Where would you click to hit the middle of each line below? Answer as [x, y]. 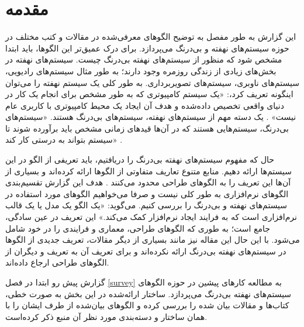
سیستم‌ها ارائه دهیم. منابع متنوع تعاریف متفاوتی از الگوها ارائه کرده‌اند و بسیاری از [149, 171]
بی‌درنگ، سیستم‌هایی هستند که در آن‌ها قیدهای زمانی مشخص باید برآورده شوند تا [147, 128]
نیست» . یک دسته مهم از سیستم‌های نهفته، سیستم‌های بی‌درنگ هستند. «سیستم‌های [151, 117]
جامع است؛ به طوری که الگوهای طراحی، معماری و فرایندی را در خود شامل [138, 228]
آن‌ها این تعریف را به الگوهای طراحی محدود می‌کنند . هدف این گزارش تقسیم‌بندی [148, 182]
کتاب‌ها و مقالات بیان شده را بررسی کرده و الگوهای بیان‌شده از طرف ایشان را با [147, 305]
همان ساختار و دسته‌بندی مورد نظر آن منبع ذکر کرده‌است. [106, 316]
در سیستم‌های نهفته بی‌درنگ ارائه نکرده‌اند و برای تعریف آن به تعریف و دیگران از [146, 251]
